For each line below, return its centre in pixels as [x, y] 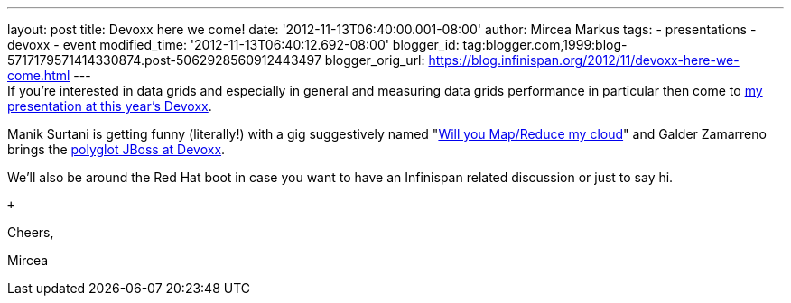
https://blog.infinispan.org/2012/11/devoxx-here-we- [584, 60]
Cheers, [31, 232]
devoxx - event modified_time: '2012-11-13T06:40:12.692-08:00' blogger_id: [233, 45]
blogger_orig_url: [375, 60]
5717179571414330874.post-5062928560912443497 [164, 60]
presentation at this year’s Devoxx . [110, 106]
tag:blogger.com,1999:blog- [545, 45]
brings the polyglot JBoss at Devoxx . [116, 149]
